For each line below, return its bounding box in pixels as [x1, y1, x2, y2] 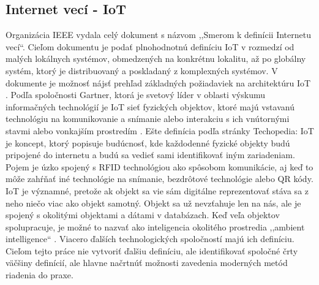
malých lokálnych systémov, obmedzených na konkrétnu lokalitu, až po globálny [6, 52, 306, 65]
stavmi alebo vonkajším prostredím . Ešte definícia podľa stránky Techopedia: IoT [6, 124, 314, 137]
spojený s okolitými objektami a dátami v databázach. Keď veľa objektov [6, 208, 280, 221]
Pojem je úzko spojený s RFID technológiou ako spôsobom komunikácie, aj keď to [6, 160, 313, 173]
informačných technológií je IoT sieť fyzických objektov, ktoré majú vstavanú [6, 100, 295, 113]
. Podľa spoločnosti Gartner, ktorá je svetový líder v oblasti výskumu [6, 88, 265, 101]
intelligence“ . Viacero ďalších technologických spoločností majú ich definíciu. [6, 232, 295, 245]
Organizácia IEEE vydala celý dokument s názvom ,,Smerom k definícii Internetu [6, 28, 311, 41]
